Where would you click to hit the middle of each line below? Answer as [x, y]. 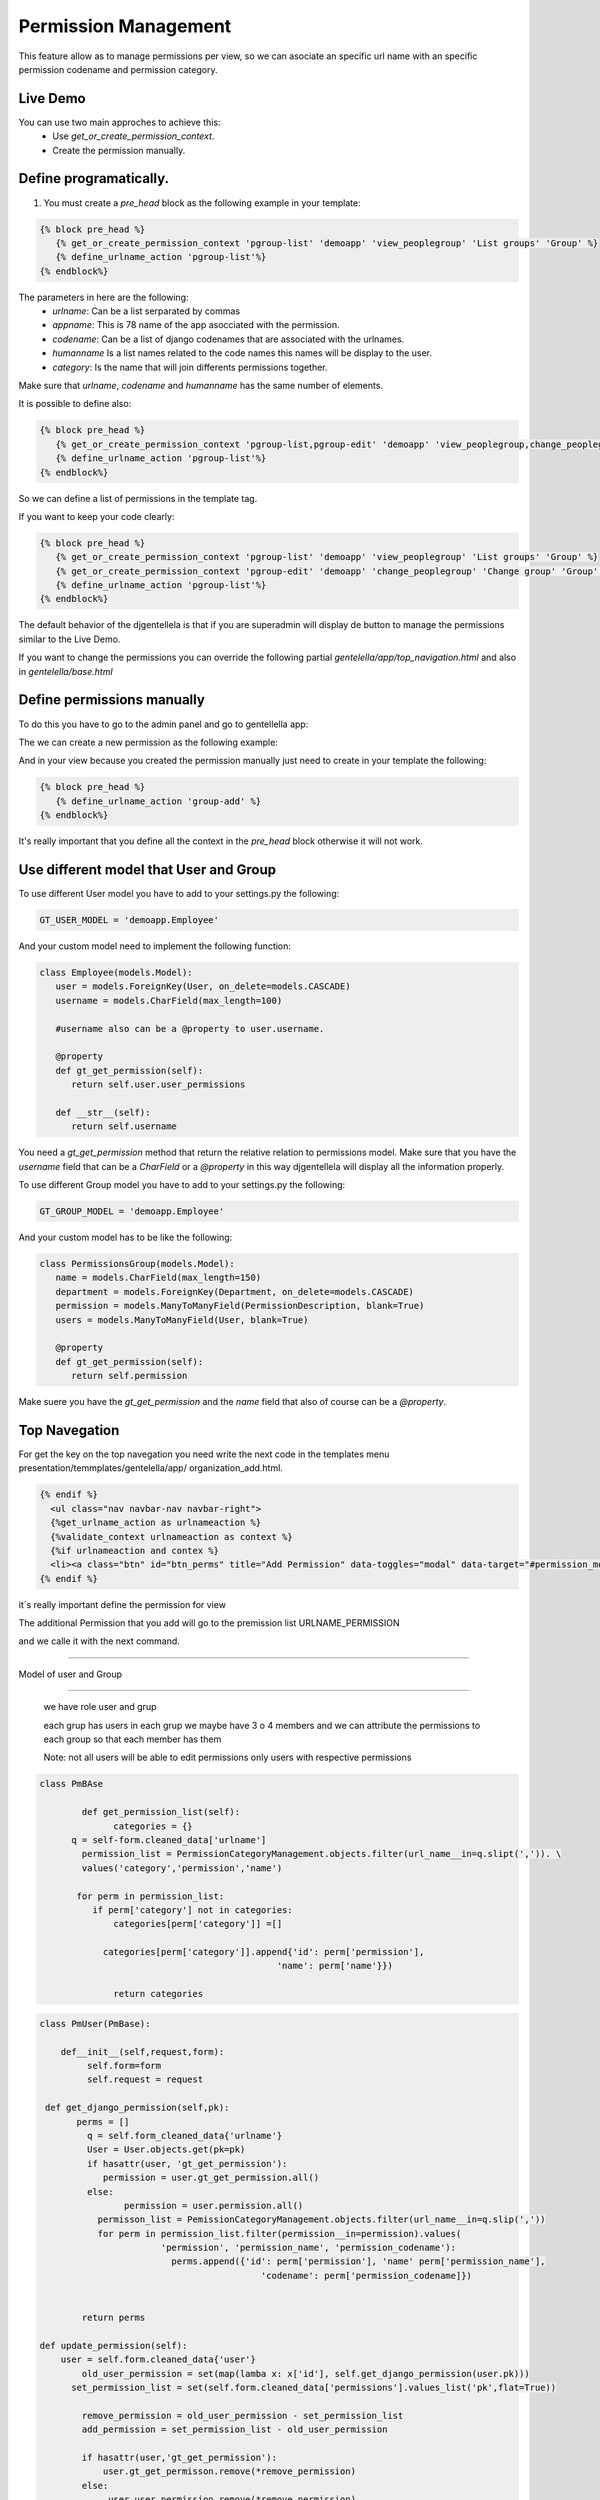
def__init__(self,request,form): [142, 2051]
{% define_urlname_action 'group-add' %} [158, 801]
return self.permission [129, 1376]
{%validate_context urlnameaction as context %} [172, 1536]
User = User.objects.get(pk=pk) [166, 2149]
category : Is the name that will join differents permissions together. [190, 367]
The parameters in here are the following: [103, 297]
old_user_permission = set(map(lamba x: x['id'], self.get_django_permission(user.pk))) [305, 2373]
